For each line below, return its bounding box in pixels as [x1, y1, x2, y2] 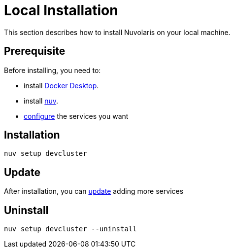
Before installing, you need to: [4, 66, 101, 74]
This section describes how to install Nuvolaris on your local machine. [4, 28, 231, 36]
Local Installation [4, 2, 118, 19]
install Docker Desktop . [24, 81, 99, 90]
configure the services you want [24, 111, 129, 120]
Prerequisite [4, 45, 66, 58]
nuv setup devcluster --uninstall [4, 225, 137, 233]
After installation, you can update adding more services [4, 187, 184, 196]
